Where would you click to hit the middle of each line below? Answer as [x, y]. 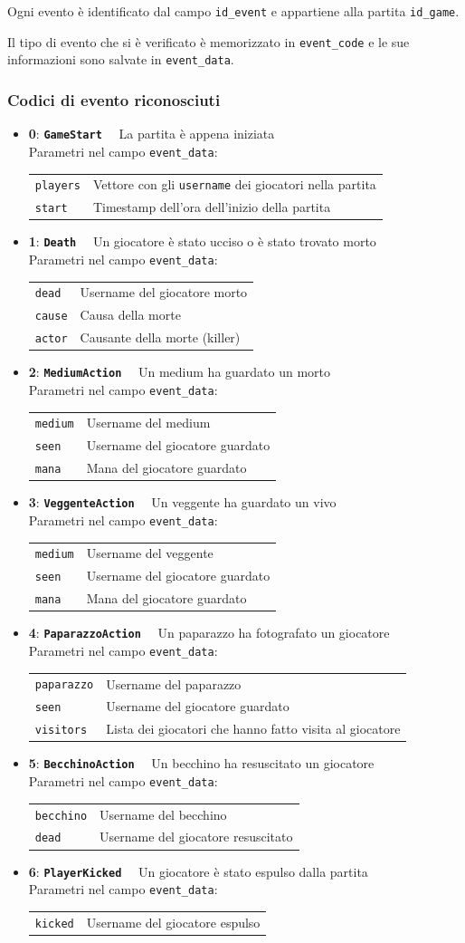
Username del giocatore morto [164, 292]
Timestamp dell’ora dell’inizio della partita [212, 207]
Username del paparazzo [174, 683]
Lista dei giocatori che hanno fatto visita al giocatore [253, 729]
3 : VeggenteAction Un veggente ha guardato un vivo [182, 502]
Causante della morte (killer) [160, 337]
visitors [61, 731]
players [57, 186]
